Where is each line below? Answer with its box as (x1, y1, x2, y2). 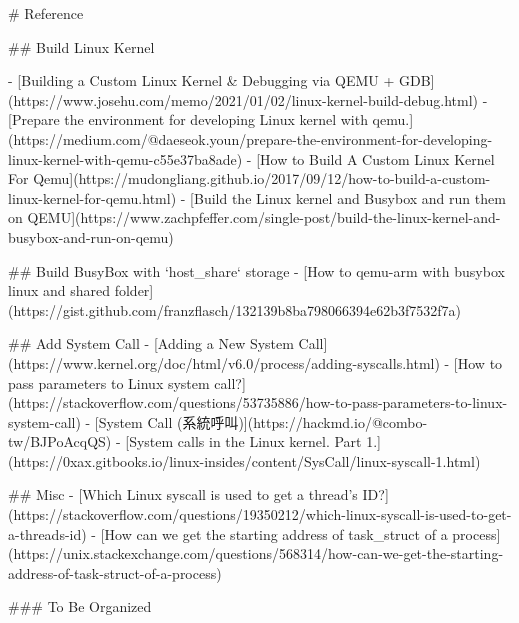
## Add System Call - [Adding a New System (8, 333, 294, 354)
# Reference (8, 3, 84, 23)
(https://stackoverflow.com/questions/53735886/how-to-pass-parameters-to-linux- (8, 392, 508, 413)
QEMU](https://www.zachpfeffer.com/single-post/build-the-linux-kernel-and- (27, 207, 501, 228)
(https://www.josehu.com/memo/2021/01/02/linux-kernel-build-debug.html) (8, 89, 479, 110)
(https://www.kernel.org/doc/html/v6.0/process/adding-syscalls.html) (8, 352, 440, 373)
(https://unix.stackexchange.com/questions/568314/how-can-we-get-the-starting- (8, 543, 504, 564)
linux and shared (8, 280, 111, 301)
